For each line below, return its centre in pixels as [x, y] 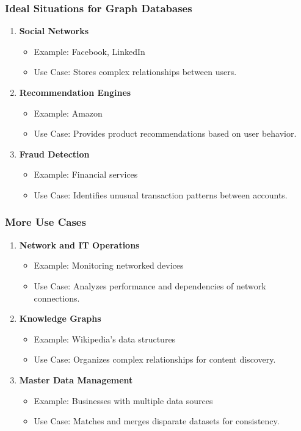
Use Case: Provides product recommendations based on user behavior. [165, 133]
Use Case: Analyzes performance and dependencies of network [150, 285]
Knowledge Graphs [60, 318]
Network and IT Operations [79, 244]
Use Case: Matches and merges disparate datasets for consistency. [157, 421]
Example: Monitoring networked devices [109, 265]
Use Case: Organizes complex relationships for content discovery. [155, 359]
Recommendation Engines [75, 92]
